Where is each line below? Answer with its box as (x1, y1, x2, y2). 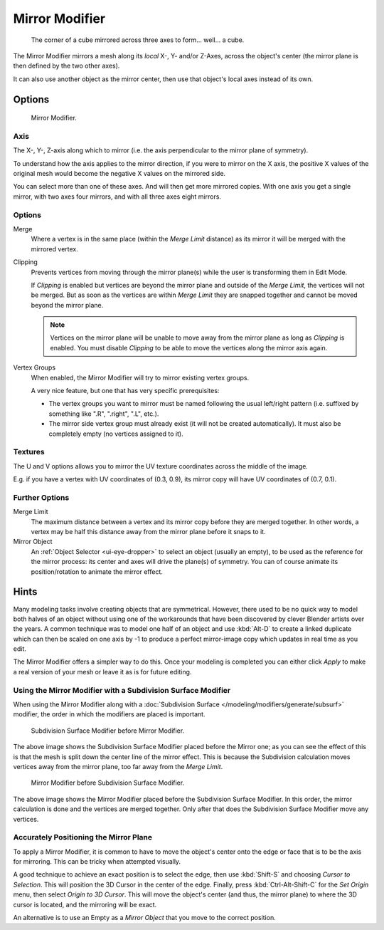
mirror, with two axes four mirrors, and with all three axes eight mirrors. (13, 192, 222, 201)
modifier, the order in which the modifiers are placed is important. (13, 710, 206, 719)
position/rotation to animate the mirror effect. (31, 567, 163, 576)
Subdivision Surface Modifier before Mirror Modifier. (31, 726, 185, 735)
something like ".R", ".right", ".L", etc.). (48, 409, 159, 418)
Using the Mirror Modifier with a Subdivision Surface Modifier (13, 685, 231, 695)
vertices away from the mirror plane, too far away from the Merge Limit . (13, 762, 223, 770)
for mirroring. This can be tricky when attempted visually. (13, 857, 181, 866)
